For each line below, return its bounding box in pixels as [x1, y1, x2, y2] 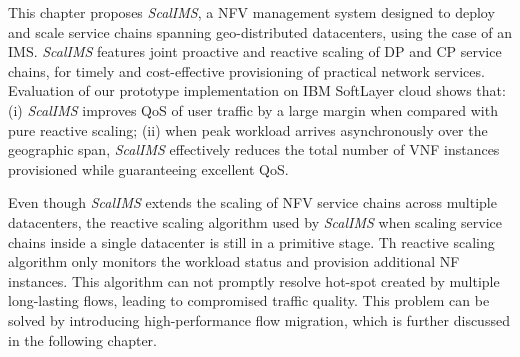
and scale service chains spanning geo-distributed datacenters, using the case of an [8, 21, 512, 42]
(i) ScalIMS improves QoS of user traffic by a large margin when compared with [8, 99, 498, 120]
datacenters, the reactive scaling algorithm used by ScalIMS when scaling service [8, 211, 503, 232]
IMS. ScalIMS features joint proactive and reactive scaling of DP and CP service [8, 41, 502, 62]
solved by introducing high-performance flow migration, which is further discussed [8, 309, 510, 330]
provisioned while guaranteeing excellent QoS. [8, 158, 289, 179]
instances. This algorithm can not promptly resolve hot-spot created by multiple [8, 270, 500, 291]
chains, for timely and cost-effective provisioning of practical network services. [8, 60, 485, 81]
